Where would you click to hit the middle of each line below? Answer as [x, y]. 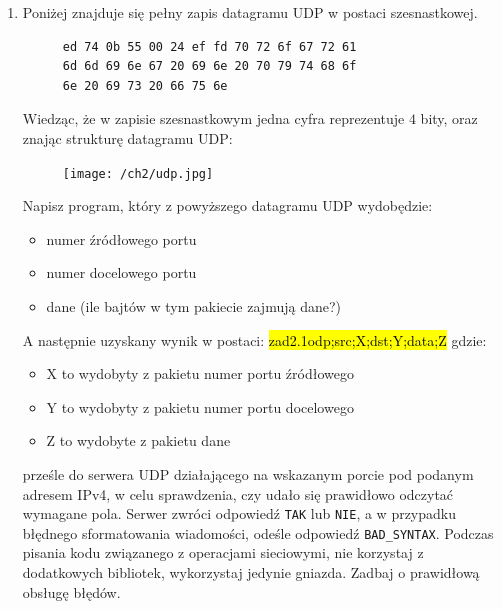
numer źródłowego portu [121, 238]
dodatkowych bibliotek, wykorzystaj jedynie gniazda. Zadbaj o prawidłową [251, 572]
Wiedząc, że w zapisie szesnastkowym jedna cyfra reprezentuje [213, 118]
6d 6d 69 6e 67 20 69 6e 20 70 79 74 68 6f [209, 66]
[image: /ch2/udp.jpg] [138, 173]
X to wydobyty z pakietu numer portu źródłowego [200, 373]
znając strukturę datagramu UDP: [127, 137]
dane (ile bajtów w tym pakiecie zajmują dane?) [193, 306]
